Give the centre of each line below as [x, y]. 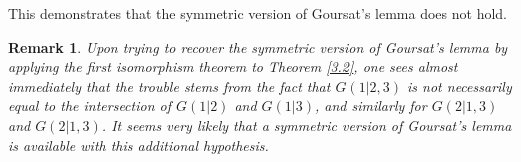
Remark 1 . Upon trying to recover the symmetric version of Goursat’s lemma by [258, 46]
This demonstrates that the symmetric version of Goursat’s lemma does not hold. [257, 13]
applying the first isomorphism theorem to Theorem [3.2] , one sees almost [233, 66]
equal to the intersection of [89, 105]
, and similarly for [370, 105]
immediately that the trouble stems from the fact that [169, 85]
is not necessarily [459, 85]
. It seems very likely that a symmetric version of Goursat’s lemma [306, 124]
